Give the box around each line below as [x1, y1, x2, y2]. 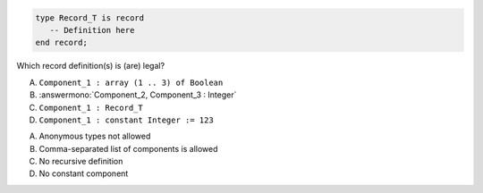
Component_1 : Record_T [38, 103, 143, 113]
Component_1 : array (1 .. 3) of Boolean [38, 77, 224, 88]
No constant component [38, 168, 129, 179]
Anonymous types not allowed [38, 130, 151, 142]
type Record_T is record [35, 13, 145, 22]
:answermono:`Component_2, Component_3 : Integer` [38, 89, 237, 100]
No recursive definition [38, 156, 123, 167]
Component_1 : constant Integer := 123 [38, 114, 214, 125]
